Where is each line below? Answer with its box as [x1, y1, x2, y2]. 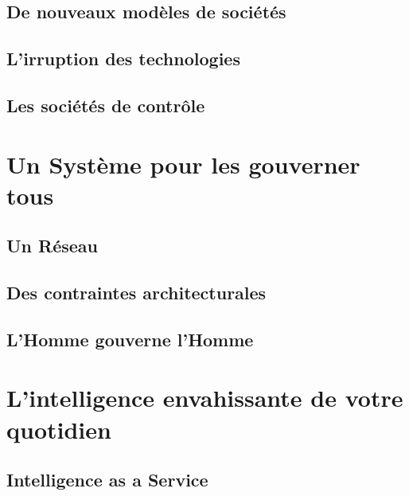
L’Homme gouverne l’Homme [6, 326, 254, 351]
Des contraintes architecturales [6, 280, 267, 305]
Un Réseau [6, 233, 98, 258]
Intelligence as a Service [6, 467, 208, 492]
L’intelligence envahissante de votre [6, 381, 403, 414]
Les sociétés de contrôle [6, 92, 205, 117]
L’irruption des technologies [6, 46, 240, 71]
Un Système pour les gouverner [6, 147, 360, 180]
